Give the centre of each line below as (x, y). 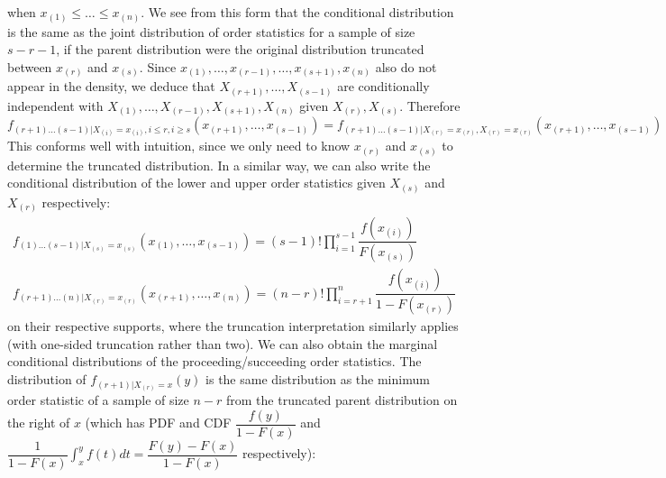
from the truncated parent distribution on (342, 400)
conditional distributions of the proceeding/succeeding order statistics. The (214, 361)
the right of (39, 423)
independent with (55, 105)
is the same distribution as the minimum (318, 379)
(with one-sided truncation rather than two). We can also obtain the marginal (223, 343)
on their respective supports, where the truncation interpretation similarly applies (233, 326)
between (30, 66)
